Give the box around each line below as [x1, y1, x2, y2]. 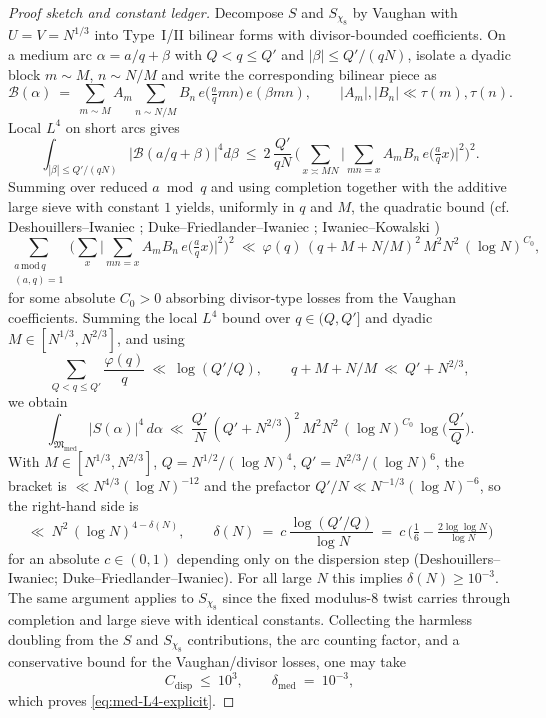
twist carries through [382, 586, 511, 607]
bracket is [8, 475, 67, 496]
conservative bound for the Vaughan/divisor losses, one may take [8, 651, 406, 672]
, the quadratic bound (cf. [350, 196, 510, 217]
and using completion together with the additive [211, 176, 507, 197]
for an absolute [8, 547, 100, 568]
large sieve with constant [8, 196, 160, 217]
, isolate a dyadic [407, 44, 511, 64]
